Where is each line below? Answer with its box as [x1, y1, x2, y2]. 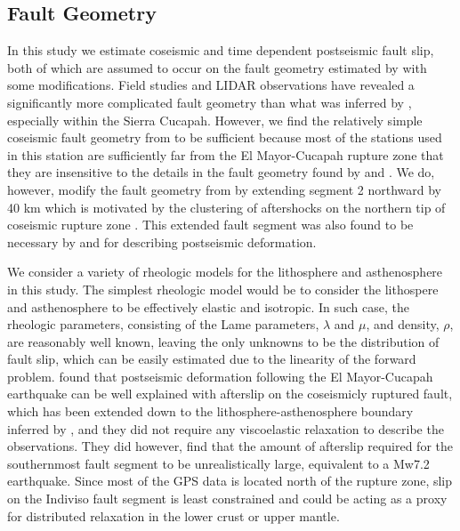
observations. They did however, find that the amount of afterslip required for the [7, 437, 454, 455]
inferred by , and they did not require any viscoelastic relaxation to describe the [7, 419, 444, 438]
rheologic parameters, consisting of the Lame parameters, [7, 315, 319, 334]
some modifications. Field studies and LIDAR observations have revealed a [7, 76, 415, 94]
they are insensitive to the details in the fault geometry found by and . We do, [7, 163, 435, 181]
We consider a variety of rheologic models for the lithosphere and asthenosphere [7, 262, 443, 281]
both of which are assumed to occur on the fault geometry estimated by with [7, 58, 427, 76]
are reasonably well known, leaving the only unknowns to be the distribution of [7, 332, 440, 350]
